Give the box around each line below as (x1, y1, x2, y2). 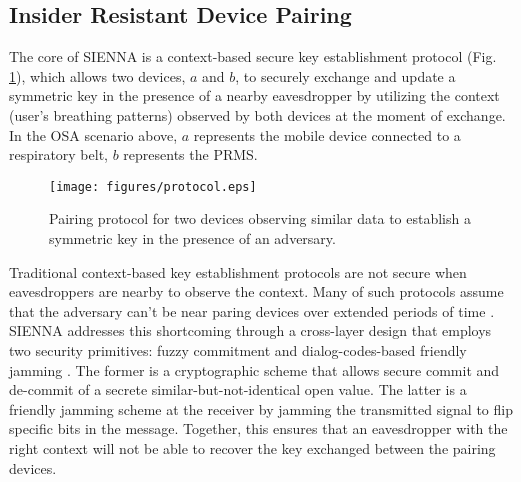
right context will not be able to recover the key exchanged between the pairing (9, 437, 496, 458)
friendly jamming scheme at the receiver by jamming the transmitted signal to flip (9, 398, 513, 419)
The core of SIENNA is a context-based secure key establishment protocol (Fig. (9, 46, 497, 67)
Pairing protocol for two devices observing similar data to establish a (49, 208, 471, 229)
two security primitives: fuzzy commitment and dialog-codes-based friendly (9, 339, 467, 360)
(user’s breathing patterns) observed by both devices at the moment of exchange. (9, 104, 506, 125)
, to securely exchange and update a (235, 65, 456, 86)
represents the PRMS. (123, 144, 258, 165)
